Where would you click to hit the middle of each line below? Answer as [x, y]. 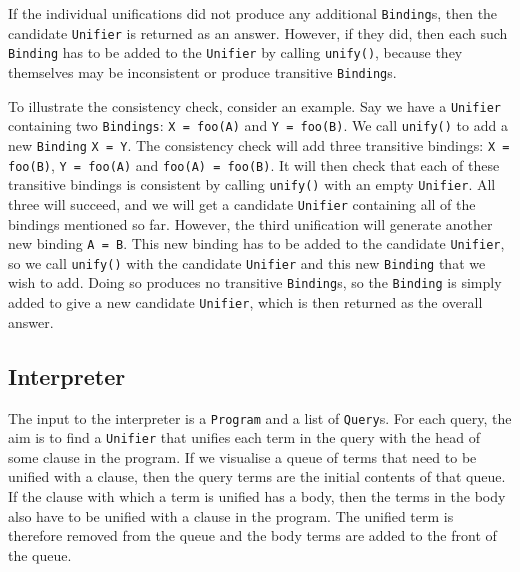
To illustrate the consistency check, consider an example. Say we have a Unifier [254, 105]
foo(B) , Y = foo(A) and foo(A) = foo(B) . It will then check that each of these [254, 164]
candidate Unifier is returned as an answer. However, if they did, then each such [258, 32]
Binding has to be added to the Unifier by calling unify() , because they [235, 52]
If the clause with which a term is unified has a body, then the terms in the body [257, 496]
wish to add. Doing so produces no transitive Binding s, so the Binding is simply [255, 282]
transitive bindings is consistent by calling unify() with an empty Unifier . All [252, 184]
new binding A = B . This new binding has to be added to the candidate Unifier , [256, 243]
